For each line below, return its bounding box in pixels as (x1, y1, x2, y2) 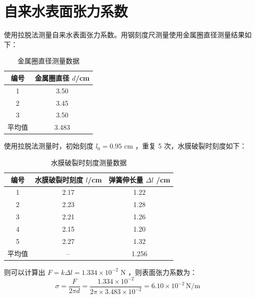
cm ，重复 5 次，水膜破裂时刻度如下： (124, 141, 247, 151)
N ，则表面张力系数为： (120, 267, 197, 277)
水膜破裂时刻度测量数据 (51, 157, 127, 167)
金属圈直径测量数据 (17, 56, 80, 66)
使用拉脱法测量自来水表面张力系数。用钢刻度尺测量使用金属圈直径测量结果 (4, 30, 245, 40)
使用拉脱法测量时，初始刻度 (4, 141, 93, 151)
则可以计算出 (4, 267, 45, 277)
